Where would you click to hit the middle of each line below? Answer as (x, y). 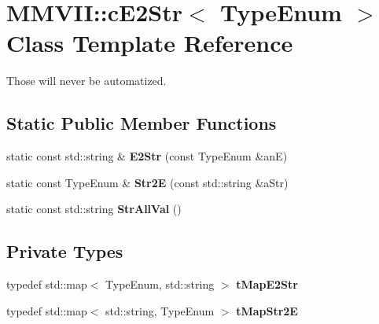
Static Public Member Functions (142, 123)
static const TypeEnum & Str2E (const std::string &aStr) (147, 182)
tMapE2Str (267, 284)
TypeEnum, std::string (160, 284)
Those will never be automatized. (86, 81)
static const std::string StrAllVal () (94, 209)
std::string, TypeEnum (160, 310)
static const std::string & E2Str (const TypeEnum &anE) (147, 156)
